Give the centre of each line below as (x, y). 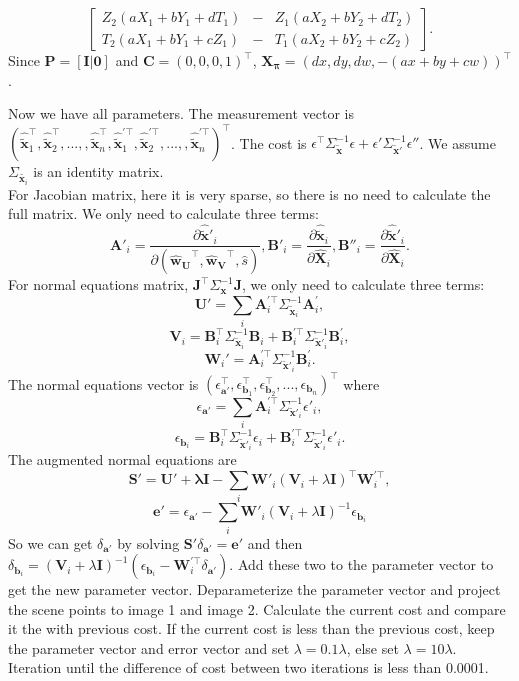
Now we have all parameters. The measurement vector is (181, 113)
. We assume (457, 142)
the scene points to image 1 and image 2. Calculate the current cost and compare (257, 608)
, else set (372, 647)
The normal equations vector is (103, 383)
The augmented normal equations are (122, 459)
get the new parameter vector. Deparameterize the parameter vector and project (254, 589)
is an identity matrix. (98, 171)
